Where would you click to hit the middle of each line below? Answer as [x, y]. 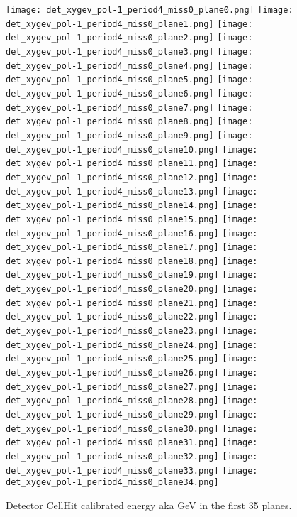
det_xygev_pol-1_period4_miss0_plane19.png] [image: [132, 275]
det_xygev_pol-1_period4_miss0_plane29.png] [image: [132, 415]
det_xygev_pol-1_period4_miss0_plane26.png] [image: [132, 373]
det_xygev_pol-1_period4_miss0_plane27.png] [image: [132, 387]
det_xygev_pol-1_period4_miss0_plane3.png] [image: [129, 51]
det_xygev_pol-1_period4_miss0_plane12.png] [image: [132, 177]
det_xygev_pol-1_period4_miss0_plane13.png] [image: [132, 191]
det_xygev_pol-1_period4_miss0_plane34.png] [112, 483]
